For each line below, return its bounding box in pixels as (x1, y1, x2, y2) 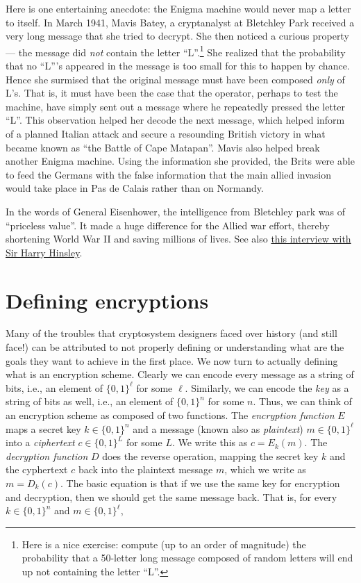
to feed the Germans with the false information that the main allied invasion (6, 167, 332, 181)
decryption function (6, 448, 88, 463)
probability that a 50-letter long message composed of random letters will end (22, 550, 353, 565)
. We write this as (171, 435, 248, 450)
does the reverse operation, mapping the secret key (102, 448, 319, 463)
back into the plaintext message (78, 462, 213, 477)
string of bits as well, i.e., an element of (6, 394, 174, 409)
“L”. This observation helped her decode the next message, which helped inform (6, 113, 345, 127)
